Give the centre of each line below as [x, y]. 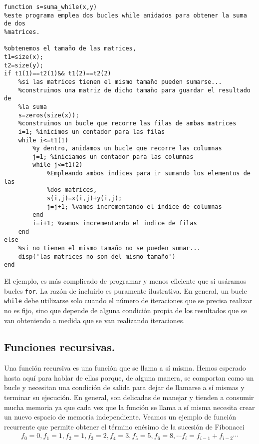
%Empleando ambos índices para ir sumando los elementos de [148, 174]
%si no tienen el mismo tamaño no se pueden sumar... [109, 248]
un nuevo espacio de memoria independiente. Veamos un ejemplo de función [120, 417]
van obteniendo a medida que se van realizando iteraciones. [95, 320]
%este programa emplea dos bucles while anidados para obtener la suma [126, 15]
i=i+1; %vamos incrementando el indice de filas [115, 223]
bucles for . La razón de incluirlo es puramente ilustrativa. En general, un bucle [126, 290]
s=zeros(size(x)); [49, 115]
